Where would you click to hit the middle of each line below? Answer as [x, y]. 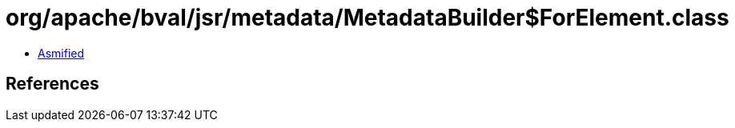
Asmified [61, 53]
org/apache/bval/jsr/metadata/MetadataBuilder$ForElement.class [367, 18]
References [52, 84]
